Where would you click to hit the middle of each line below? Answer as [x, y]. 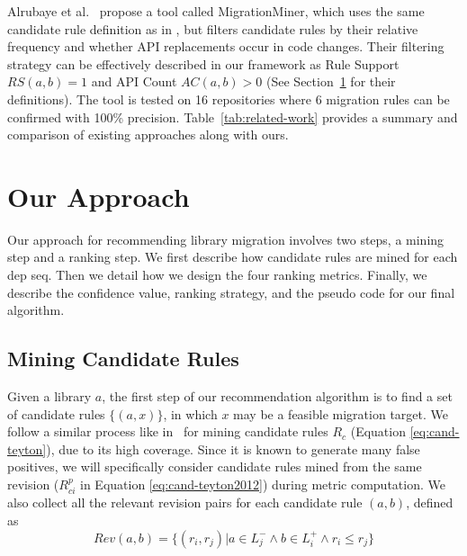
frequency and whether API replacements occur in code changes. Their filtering [226, 46]
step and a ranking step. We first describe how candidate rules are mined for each [233, 257]
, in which [190, 413]
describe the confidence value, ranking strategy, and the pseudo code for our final [231, 292]
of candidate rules [56, 413]
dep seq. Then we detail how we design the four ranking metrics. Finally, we [217, 275]
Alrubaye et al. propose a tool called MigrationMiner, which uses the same [216, 11]
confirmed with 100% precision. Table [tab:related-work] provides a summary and [233, 117]
